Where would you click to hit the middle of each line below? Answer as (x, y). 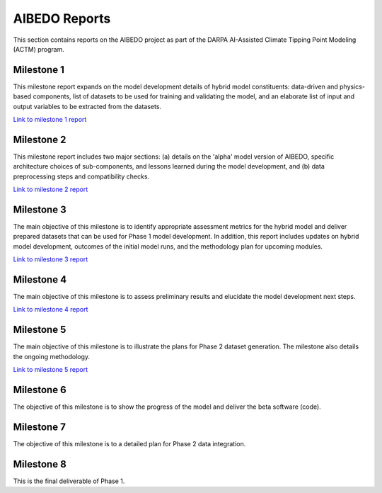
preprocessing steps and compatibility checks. (81, 176)
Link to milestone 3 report (51, 259)
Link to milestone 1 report (50, 120)
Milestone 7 (40, 427)
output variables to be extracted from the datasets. (87, 106)
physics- (353, 86)
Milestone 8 (40, 464)
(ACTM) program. (39, 49)
